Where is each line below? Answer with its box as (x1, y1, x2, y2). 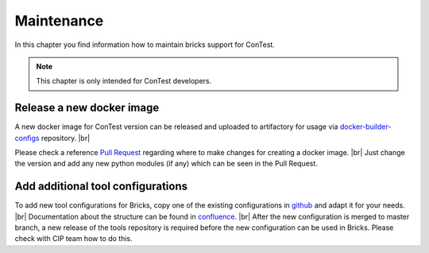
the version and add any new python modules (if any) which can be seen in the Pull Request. (14, 159, 318, 169)
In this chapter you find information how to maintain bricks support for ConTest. (14, 40, 276, 49)
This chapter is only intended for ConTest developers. (36, 76, 212, 86)
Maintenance (14, 12, 104, 29)
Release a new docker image (14, 101, 160, 115)
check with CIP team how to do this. (14, 234, 133, 243)
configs (14, 133, 40, 142)
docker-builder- (339, 122, 392, 131)
